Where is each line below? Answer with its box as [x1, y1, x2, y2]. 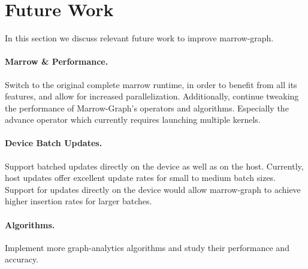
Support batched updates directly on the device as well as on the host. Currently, [5, 159, 304, 172]
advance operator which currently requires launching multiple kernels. [5, 113, 261, 126]
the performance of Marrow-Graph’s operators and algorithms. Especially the [5, 101, 289, 114]
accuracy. [5, 253, 39, 265]
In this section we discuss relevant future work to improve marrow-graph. [5, 32, 274, 44]
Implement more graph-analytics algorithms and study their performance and [5, 241, 289, 253]
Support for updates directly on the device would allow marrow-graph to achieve [5, 183, 301, 195]
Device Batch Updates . [5, 137, 102, 149]
